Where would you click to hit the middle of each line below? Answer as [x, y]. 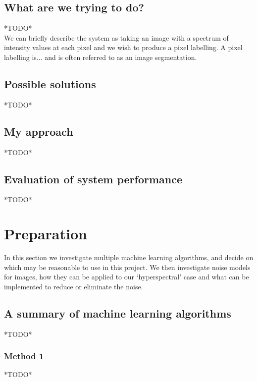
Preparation [46, 234]
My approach [39, 131]
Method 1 [24, 356]
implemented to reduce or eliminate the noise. [74, 286]
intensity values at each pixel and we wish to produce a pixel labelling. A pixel [123, 47]
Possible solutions [50, 83]
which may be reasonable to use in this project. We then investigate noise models [127, 267]
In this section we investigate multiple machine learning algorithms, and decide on [129, 257]
